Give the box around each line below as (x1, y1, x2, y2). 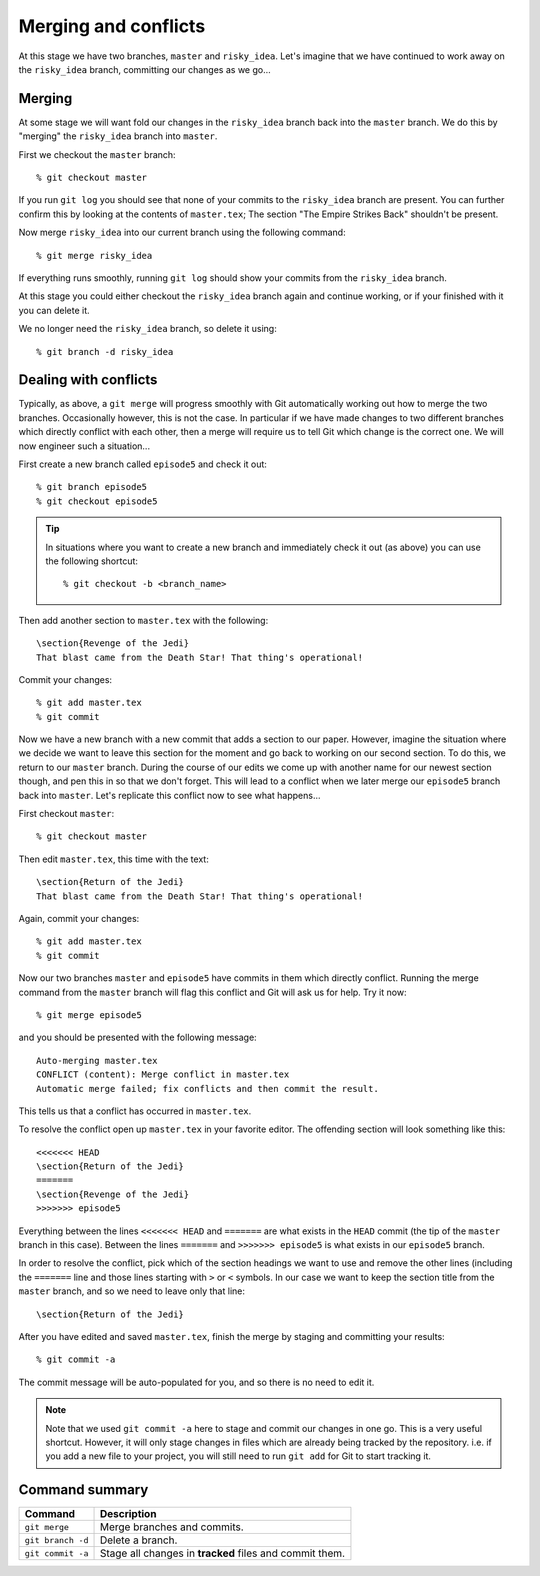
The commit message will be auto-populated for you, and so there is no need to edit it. (18, 1376, 375, 1388)
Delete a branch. (99, 1533, 178, 1547)
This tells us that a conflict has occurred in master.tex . (18, 1105, 252, 1117)
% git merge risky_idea (36, 250, 153, 261)
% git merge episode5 (36, 1009, 142, 1020)
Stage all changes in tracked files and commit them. (99, 1546, 345, 1560)
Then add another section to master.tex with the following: (18, 614, 269, 626)
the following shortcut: (45, 555, 139, 567)
